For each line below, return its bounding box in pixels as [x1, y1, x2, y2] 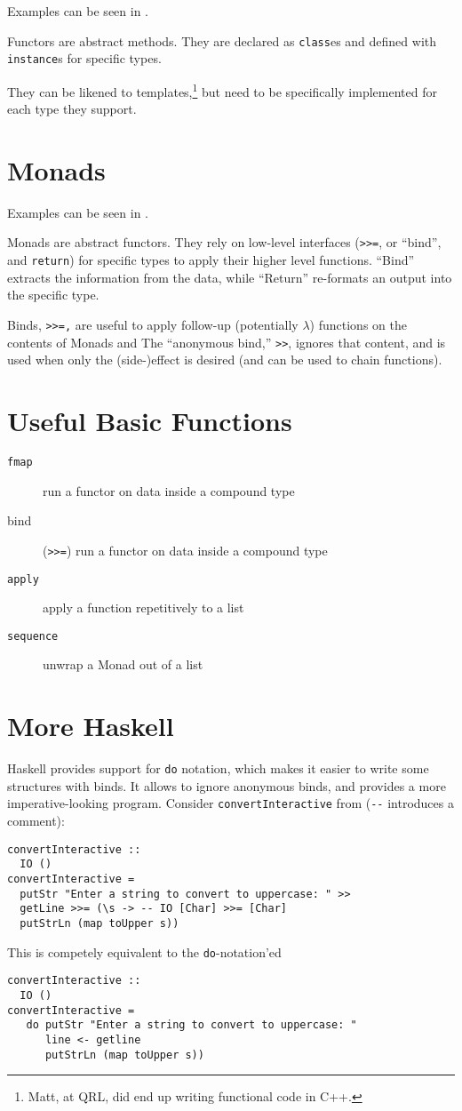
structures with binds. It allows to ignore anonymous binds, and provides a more [7, 776, 446, 795]
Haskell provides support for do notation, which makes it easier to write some [7, 759, 429, 778]
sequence [7, 629, 59, 643]
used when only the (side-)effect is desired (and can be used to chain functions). [7, 350, 442, 369]
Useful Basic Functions [7, 403, 292, 439]
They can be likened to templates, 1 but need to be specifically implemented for [7, 79, 437, 100]
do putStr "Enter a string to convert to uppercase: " [26, 1019, 357, 1032]
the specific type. [7, 285, 100, 304]
